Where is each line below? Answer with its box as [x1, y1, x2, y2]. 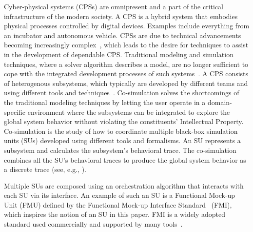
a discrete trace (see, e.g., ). [4, 164, 86, 174]
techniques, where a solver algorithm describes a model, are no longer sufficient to [4, 59, 249, 69]
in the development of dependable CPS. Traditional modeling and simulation [4, 49, 234, 59]
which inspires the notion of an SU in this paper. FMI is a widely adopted [4, 209, 226, 219]
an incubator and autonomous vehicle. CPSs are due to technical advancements [4, 30, 241, 40]
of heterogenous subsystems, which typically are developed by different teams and [4, 78, 248, 88]
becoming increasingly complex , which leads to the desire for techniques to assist [4, 40, 249, 50]
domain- [207, 97, 232, 107]
